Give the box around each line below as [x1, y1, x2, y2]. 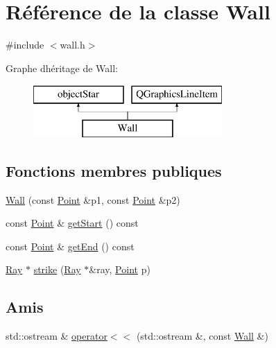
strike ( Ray [33, 262, 81, 277]
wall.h [60, 37, 85, 52]
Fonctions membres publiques [6, 159, 222, 181]
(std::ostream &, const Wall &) [136, 329, 268, 343]
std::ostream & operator [6, 329, 107, 343]
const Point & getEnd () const [6, 238, 135, 253]
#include [6, 37, 44, 52]
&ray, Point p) [89, 262, 150, 277]
